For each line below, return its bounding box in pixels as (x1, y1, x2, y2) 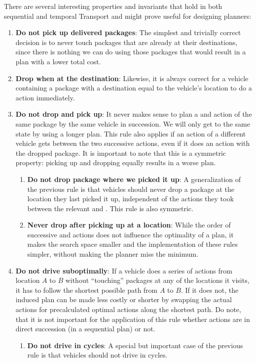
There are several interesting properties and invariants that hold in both (4, 1, 222, 11)
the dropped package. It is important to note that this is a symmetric (15, 147, 226, 158)
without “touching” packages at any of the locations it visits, (65, 275, 250, 285)
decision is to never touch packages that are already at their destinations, (15, 37, 238, 47)
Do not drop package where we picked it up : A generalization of (27, 174, 241, 184)
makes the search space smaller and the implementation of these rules (27, 239, 238, 249)
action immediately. (15, 92, 75, 102)
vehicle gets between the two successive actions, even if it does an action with (15, 138, 250, 148)
